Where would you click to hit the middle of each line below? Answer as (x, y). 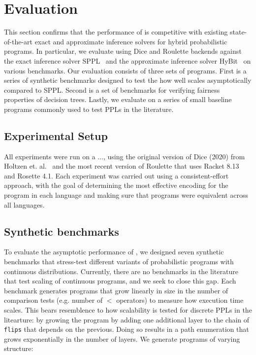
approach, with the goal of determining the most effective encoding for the (116, 185)
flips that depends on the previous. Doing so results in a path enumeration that (127, 329)
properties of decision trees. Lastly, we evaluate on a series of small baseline (118, 99)
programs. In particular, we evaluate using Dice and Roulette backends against (123, 51)
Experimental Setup (56, 135)
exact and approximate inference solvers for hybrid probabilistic (131, 41)
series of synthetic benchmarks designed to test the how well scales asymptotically (128, 80)
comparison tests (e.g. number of (53, 300)
